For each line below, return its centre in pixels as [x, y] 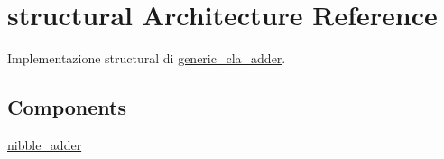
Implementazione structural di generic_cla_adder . [147, 58]
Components [67, 107]
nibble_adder [45, 144]
